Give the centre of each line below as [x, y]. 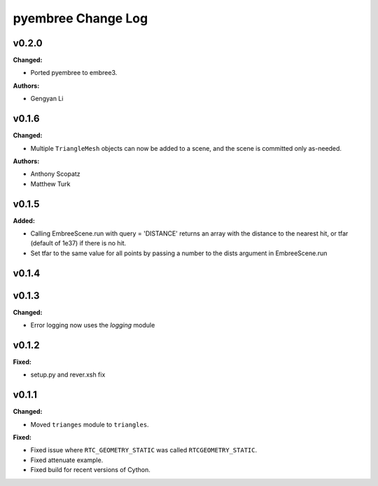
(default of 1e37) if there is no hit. [78, 243]
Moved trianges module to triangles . [90, 424]
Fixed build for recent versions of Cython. [90, 470]
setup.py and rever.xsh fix [68, 374]
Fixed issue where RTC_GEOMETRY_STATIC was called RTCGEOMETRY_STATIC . [144, 450]
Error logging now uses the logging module [93, 325]
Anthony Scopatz [55, 174]
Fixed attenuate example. [67, 460]
